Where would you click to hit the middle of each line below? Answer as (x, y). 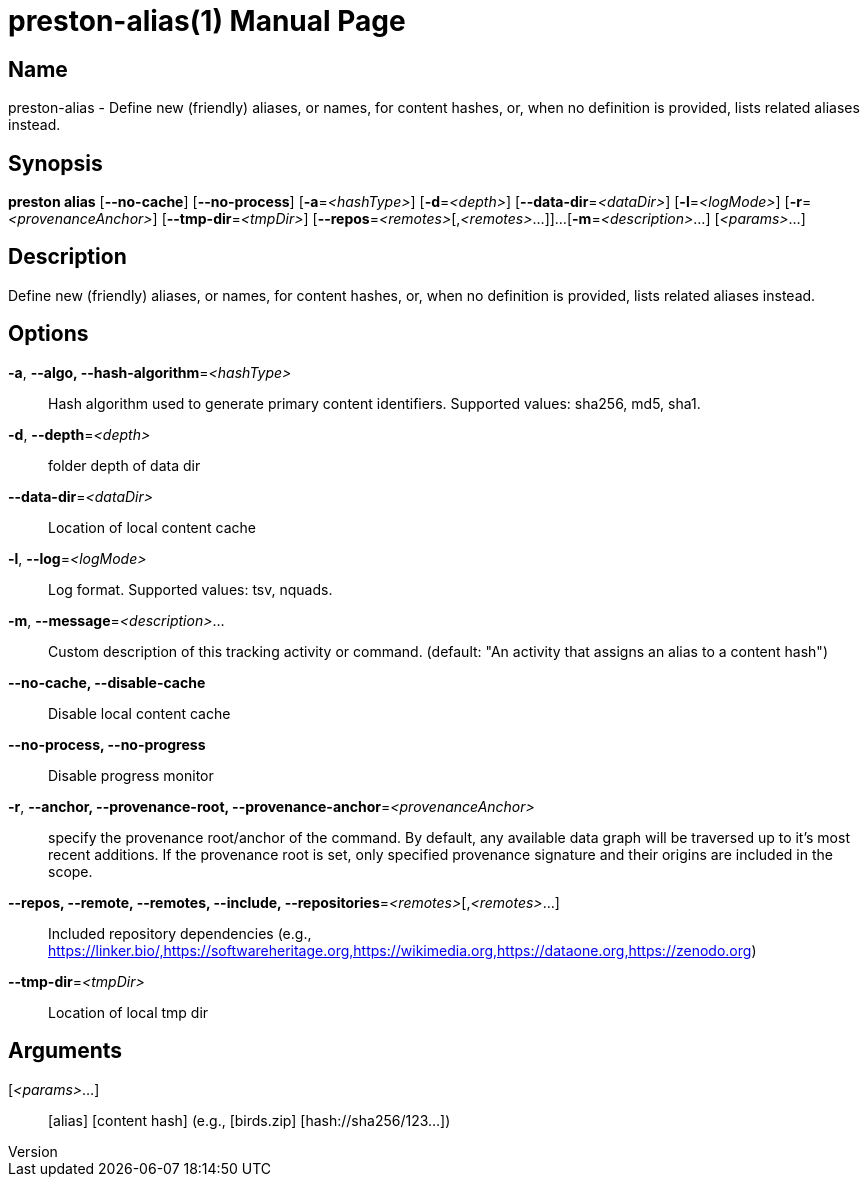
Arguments (65, 1051)
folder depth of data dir (124, 465)
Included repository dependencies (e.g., (180, 933)
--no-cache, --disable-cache (107, 682)
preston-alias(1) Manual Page (207, 21)
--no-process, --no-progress (107, 744)
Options (48, 334)
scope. (70, 871)
